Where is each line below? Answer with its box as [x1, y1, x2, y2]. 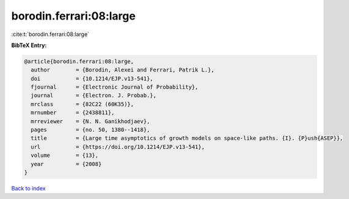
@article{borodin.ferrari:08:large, [24, 58, 134, 65]
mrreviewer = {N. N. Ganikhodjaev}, [31, 118, 150, 125]
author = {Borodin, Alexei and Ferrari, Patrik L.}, [31, 67, 215, 73]
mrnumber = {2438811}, [31, 109, 115, 116]
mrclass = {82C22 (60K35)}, [31, 101, 134, 107]
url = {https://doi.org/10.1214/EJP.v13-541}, [31, 143, 205, 150]
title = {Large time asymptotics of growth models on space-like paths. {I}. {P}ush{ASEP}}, [31, 135, 343, 142]
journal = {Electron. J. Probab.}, [31, 92, 157, 99]
